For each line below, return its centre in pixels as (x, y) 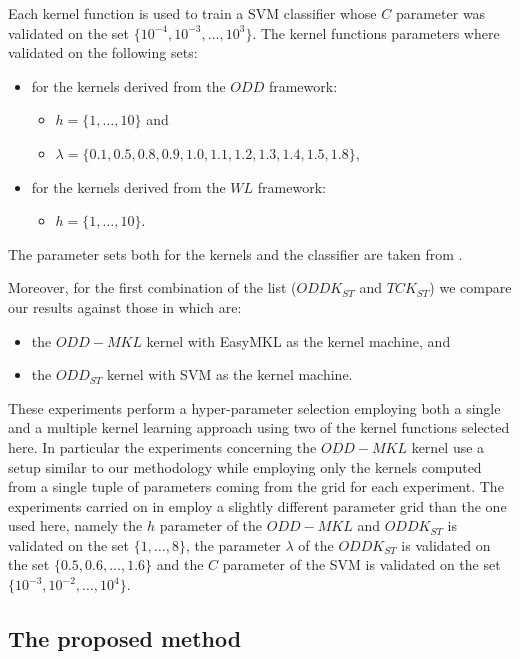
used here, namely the (75, 525)
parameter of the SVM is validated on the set (361, 564)
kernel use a (448, 446)
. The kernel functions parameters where (376, 32)
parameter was (440, 13)
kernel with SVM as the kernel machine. (229, 374)
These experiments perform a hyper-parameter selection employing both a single (254, 407)
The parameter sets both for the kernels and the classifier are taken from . (235, 253)
